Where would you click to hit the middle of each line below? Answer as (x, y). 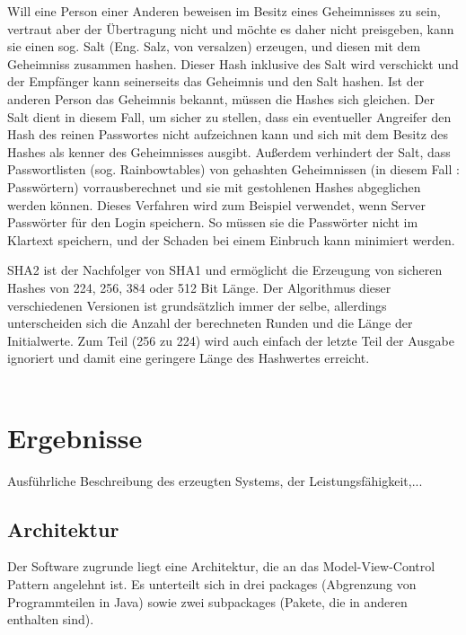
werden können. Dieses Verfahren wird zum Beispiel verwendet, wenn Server (216, 204)
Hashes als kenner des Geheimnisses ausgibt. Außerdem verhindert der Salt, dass (229, 151)
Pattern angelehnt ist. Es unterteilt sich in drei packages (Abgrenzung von (212, 583)
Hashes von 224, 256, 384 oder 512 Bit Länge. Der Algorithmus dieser (199, 287)
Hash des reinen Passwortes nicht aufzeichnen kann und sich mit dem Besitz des (228, 134)
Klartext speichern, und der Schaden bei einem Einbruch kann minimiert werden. (231, 239)
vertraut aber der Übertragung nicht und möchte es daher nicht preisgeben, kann (231, 28)
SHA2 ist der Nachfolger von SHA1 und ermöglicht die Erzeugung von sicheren (225, 270)
